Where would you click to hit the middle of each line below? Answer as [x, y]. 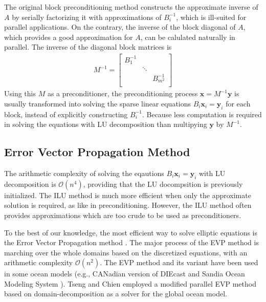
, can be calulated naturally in [188, 37]
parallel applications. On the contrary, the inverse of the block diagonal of [120, 27]
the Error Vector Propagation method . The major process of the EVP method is [131, 242]
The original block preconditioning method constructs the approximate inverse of [131, 7]
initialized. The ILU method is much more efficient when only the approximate [128, 195]
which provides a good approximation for [69, 37]
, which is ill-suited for [211, 17]
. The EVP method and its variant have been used [179, 262]
